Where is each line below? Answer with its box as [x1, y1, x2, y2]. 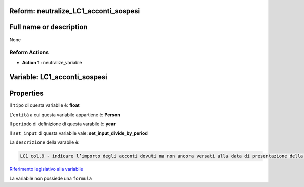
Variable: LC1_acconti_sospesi [9, 72, 107, 81]
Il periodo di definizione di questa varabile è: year [9, 121, 116, 127]
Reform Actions [9, 49, 49, 56]
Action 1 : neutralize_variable [22, 59, 82, 65]
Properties [9, 89, 44, 97]
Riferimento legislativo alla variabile [9, 166, 83, 172]
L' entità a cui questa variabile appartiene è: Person [9, 111, 120, 118]
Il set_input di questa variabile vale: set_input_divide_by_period [9, 130, 148, 136]
